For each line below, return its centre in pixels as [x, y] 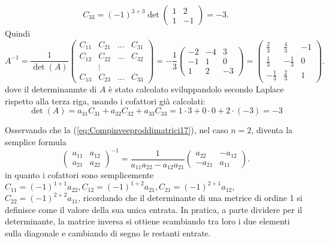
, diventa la [272, 130]
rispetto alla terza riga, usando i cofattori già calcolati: [105, 100]
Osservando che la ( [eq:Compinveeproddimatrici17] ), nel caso [117, 130]
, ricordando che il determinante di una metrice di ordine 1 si [190, 198]
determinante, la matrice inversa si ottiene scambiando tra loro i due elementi [147, 221]
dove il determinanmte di [51, 89]
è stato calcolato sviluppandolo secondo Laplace [196, 89]
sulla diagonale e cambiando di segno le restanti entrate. [108, 232]
